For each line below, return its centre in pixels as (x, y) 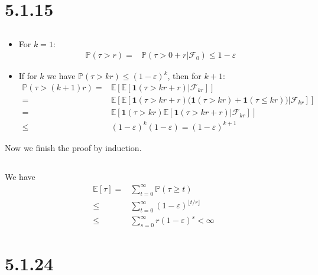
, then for (184, 76)
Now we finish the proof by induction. (73, 147)
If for (28, 76)
